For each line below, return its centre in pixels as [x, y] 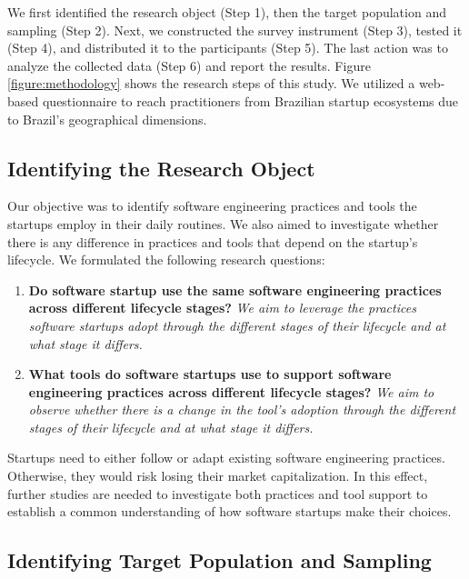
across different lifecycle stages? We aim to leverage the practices [222, 308]
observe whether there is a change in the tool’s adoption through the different [242, 409]
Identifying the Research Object [161, 168]
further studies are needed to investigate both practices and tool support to [218, 493]
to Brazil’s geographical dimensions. [107, 119]
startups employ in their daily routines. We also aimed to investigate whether [223, 223]
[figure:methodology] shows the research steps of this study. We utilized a [211, 83]
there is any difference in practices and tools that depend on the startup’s [213, 241]
